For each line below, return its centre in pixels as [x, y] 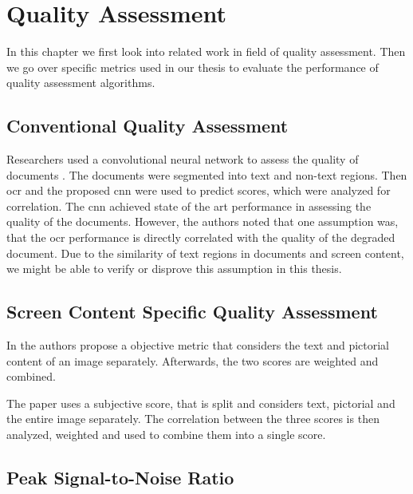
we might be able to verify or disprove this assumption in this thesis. [174, 269]
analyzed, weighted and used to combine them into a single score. [166, 435]
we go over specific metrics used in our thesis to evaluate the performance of [193, 67]
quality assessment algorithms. [81, 83]
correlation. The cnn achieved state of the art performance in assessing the [189, 206]
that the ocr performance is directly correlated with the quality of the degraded [201, 237]
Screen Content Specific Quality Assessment [192, 312]
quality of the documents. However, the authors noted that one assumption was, [203, 221]
